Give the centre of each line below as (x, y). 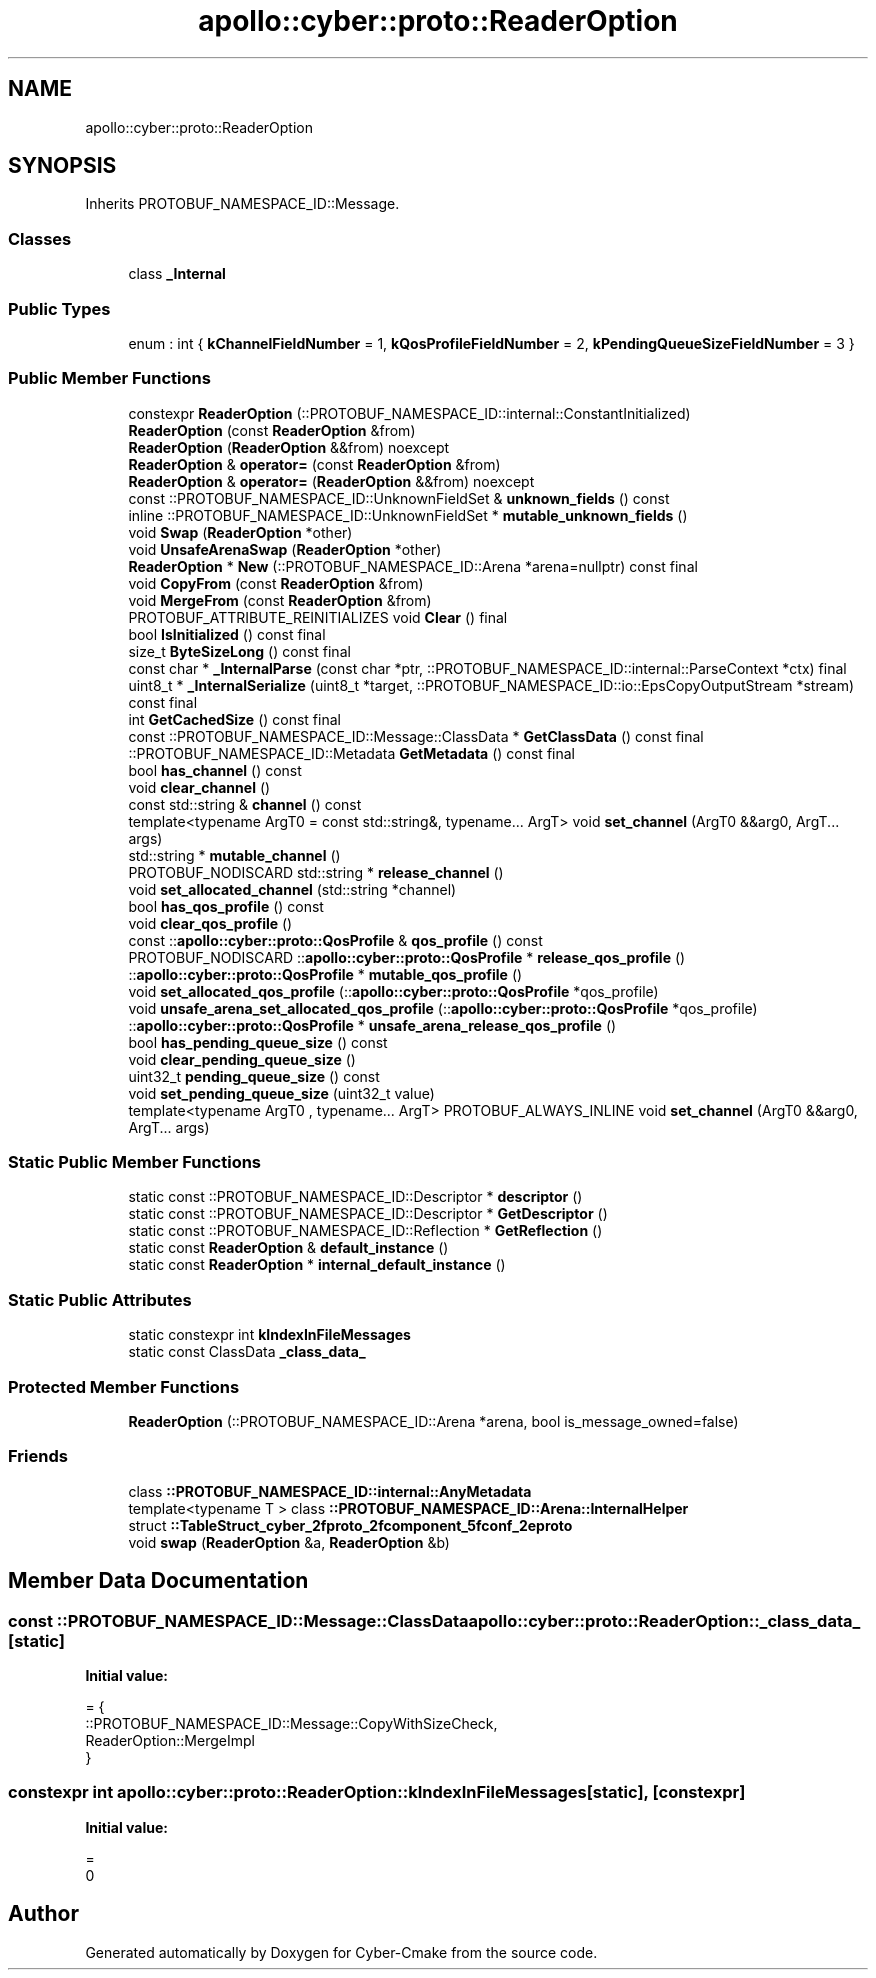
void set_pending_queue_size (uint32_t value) (281, 1093)
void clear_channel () (199, 787)
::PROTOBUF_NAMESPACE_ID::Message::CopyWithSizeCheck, (291, 1723)
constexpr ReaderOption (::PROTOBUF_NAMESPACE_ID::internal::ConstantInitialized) (409, 413)
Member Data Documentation (158, 1581)
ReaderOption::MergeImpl (170, 1740)
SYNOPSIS (62, 166)
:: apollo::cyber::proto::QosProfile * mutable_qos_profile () (325, 974)
